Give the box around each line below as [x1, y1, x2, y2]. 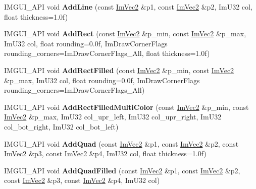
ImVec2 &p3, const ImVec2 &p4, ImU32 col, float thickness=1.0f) [4, 148, 207, 159]
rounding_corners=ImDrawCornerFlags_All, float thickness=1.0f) [4, 48, 210, 58]
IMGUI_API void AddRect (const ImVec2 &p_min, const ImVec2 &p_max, [4, 28, 246, 39]
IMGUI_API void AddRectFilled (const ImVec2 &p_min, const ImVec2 [4, 65, 234, 75]
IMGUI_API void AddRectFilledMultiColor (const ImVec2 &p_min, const [4, 101, 249, 112]
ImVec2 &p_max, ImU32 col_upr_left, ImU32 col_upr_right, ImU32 [4, 111, 222, 122]
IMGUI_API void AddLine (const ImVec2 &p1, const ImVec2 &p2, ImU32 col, [4, 2, 252, 12]
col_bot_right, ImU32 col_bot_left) [4, 121, 119, 132]
